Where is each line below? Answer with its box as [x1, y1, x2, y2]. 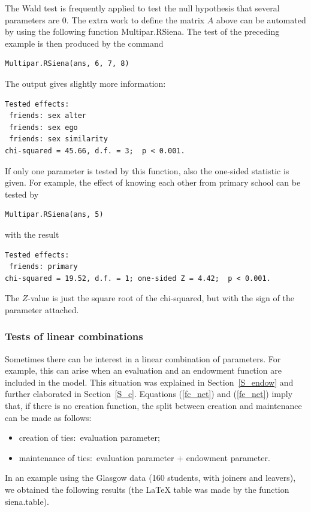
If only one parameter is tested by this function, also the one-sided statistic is [5, 164, 289, 177]
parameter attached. [5, 303, 79, 316]
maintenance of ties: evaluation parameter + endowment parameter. [19, 451, 270, 463]
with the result [5, 228, 59, 240]
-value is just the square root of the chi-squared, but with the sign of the [28, 292, 294, 304]
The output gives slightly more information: [5, 77, 166, 89]
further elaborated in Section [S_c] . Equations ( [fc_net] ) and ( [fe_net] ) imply [5, 387, 293, 400]
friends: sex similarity [9, 135, 108, 144]
